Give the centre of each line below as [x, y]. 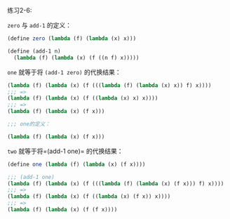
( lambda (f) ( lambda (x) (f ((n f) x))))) [76, 58]
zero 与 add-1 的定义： [40, 25]
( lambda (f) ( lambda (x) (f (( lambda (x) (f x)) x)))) [89, 197]
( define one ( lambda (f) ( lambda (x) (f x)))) [76, 164]
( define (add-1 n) [34, 51]
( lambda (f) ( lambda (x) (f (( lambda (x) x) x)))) [83, 98]
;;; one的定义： [29, 124]
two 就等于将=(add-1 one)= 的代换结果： [66, 151]
